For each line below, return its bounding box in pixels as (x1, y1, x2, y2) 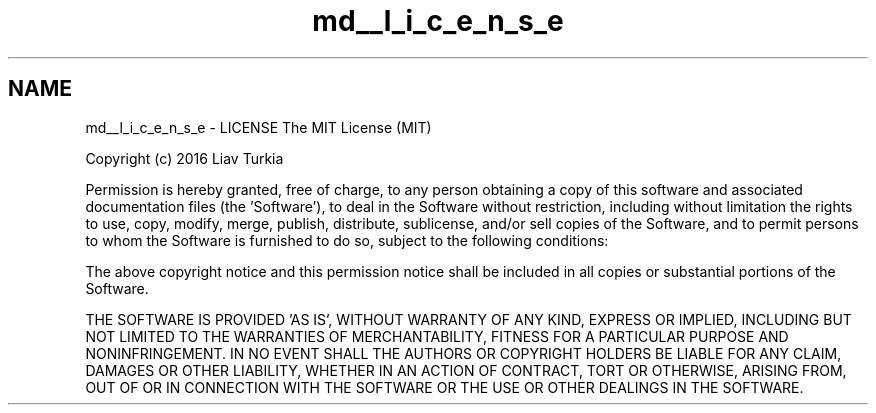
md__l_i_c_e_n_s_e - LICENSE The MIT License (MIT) (85, 118, 432, 136)
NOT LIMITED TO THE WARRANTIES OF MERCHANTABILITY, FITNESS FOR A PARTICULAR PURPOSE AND (85, 327, 789, 345)
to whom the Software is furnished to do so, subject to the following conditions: (85, 231, 609, 249)
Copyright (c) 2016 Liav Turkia (85, 149, 284, 167)
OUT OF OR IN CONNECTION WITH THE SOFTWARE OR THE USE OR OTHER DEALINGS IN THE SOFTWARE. (85, 378, 804, 396)
